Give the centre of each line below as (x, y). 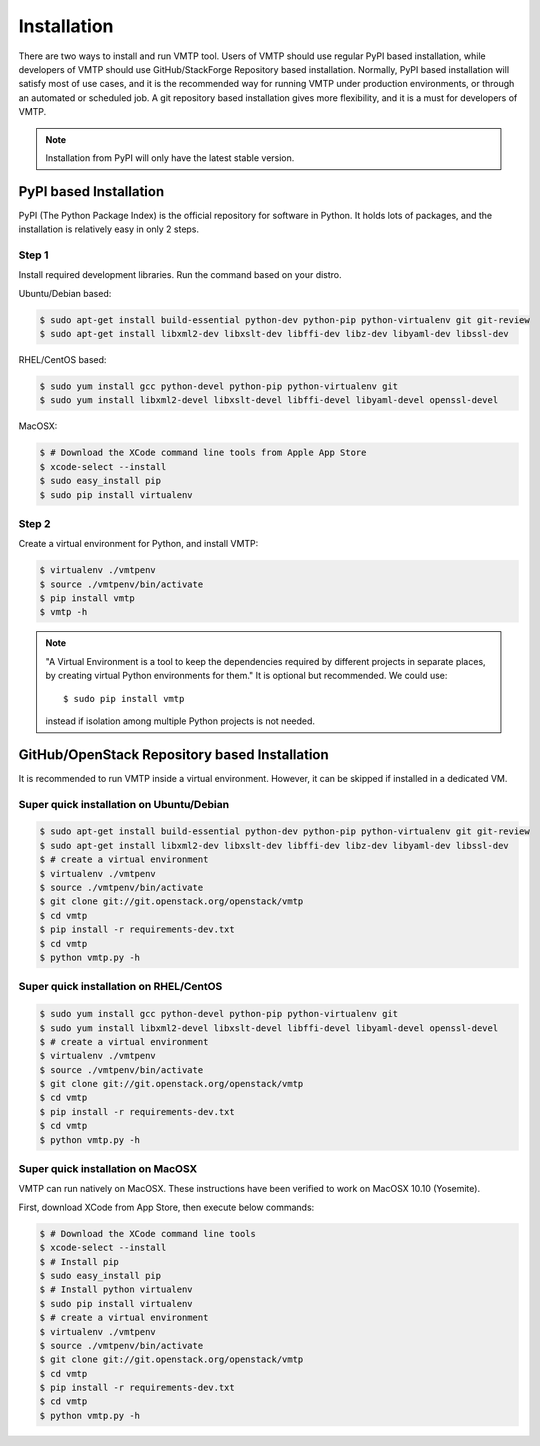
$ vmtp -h (63, 612)
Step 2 (34, 523)
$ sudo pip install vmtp (124, 698)
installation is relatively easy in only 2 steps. (109, 229)
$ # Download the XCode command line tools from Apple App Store (203, 453)
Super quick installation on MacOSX (108, 1169)
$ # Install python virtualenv (116, 1289)
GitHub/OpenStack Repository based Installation (173, 754)
